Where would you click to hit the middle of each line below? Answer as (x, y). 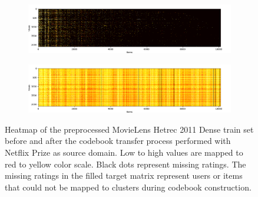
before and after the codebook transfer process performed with (118, 141)
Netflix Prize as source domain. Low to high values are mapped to (124, 152)
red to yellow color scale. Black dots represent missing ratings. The (125, 164)
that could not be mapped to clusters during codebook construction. (128, 187)
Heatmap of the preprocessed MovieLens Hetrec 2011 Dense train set (129, 129)
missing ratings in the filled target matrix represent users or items (124, 175)
